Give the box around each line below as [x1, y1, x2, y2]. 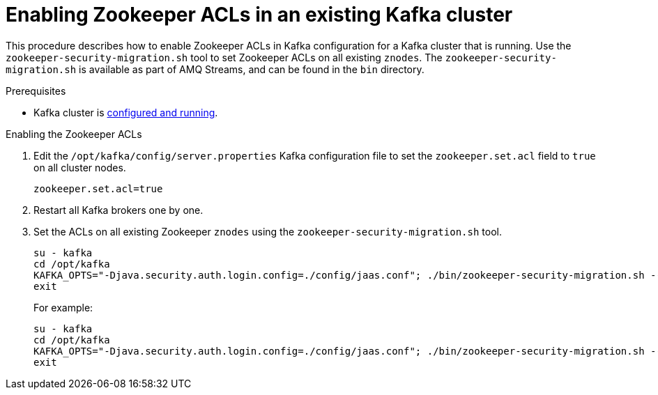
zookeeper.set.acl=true [33, 183, 163, 194]
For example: [33, 301, 93, 313]
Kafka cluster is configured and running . [33, 106, 218, 118]
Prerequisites [6, 84, 66, 97]
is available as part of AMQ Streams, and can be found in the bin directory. [79, 63, 424, 75]
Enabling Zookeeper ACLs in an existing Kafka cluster [6, 3, 513, 26]
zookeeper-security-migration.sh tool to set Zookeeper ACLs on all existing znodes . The [6, 51, 443, 63]
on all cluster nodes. [33, 161, 126, 173]
